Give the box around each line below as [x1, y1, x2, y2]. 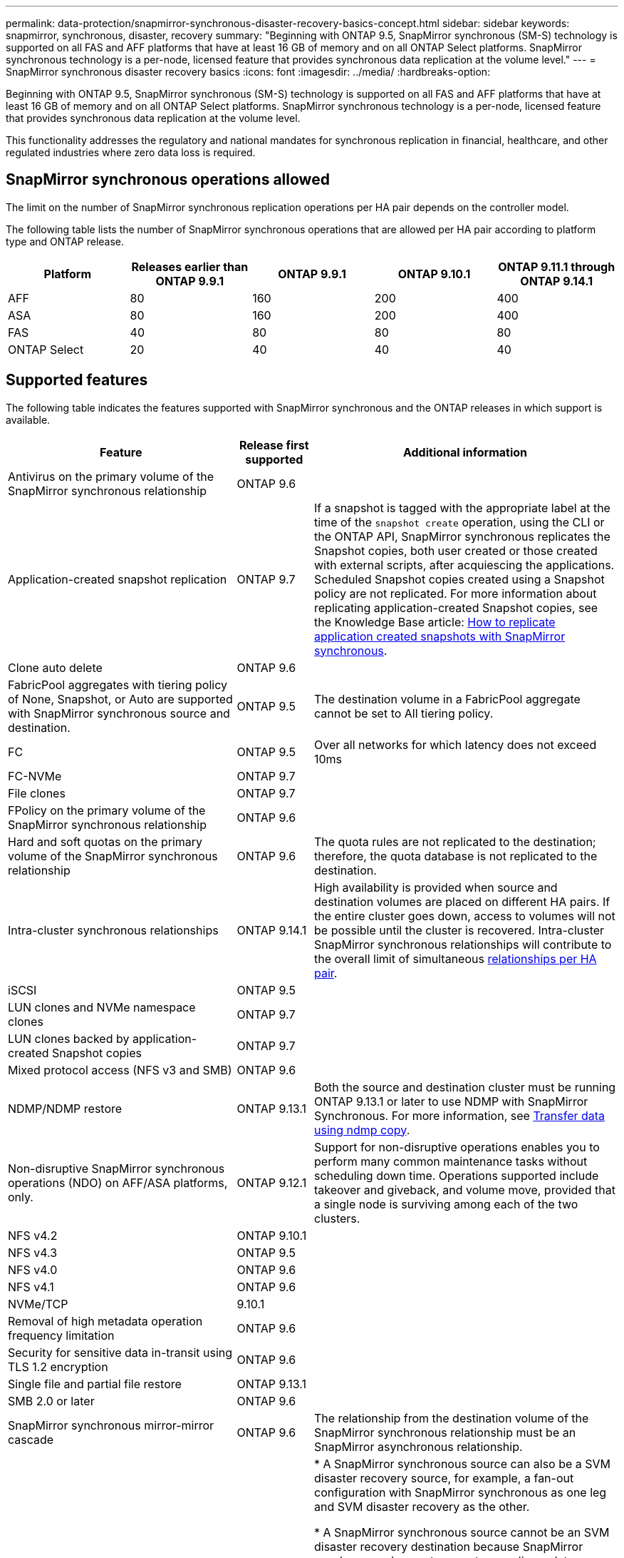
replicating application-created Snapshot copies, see [314, 600, 598, 615]
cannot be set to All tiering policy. [314, 706, 494, 721]
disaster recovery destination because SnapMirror [314, 1539, 583, 1554]
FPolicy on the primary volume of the [8, 803, 206, 818]
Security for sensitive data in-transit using [8, 1345, 233, 1360]
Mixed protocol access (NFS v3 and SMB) [8, 1062, 232, 1077]
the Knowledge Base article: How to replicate [314, 614, 556, 629]
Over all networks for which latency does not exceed [314, 737, 597, 752]
